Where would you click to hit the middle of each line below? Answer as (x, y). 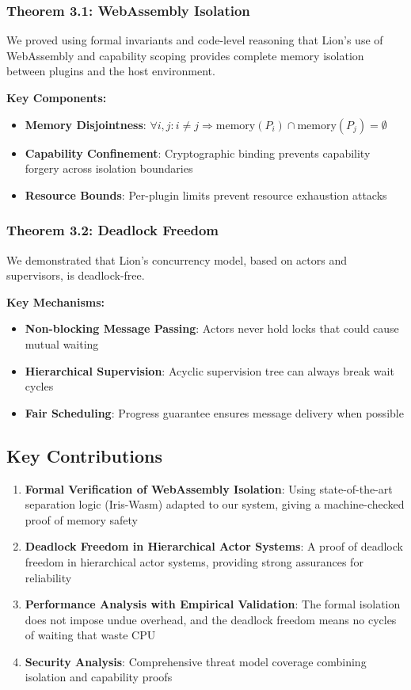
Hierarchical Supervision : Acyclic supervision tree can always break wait (209, 370)
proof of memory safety (81, 519)
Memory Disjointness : (86, 124)
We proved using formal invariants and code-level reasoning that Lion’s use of (195, 40)
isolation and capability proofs (99, 677)
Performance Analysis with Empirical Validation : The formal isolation (213, 604)
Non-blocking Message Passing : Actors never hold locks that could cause (212, 328)
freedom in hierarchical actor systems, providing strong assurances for (194, 561)
